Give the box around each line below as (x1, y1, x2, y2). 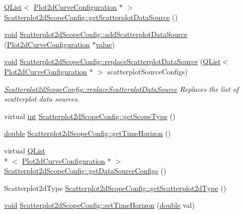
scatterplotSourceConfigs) (107, 66, 188, 76)
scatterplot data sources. (4, 93, 80, 104)
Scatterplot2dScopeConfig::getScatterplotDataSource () (4, 11, 178, 22)
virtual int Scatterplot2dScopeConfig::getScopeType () (4, 110, 176, 121)
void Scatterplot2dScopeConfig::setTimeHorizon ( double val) (4, 200, 195, 210)
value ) (96, 38, 115, 49)
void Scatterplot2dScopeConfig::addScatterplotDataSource (4, 29, 187, 40)
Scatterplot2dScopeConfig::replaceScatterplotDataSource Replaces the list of (4, 83, 239, 94)
